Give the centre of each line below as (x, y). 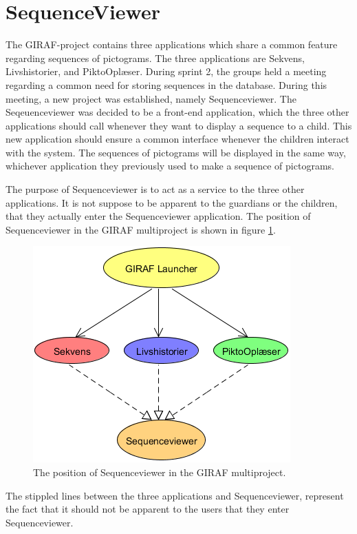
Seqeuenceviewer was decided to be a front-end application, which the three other (177, 112)
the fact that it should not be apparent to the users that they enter (148, 509)
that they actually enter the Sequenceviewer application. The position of (158, 216)
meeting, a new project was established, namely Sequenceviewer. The (151, 98)
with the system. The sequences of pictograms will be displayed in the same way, (176, 152)
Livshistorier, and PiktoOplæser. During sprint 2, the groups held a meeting (166, 71)
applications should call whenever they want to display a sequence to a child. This (179, 125)
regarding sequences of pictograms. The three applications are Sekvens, (155, 58)
